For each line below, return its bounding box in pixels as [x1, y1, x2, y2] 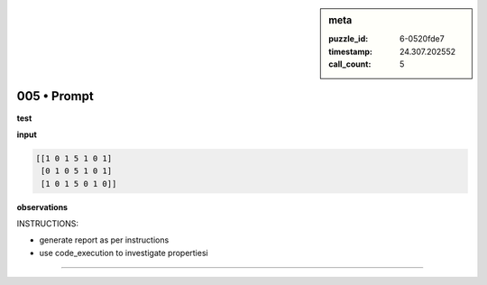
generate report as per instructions [39, 234, 170, 245]
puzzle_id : [328, 33, 369, 44]
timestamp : [328, 46, 373, 57]
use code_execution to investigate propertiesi [39, 247, 208, 258]
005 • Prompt [16, 88, 94, 104]
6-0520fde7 [400, 33, 446, 44]
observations [16, 201, 68, 212]
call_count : [328, 59, 372, 69]
